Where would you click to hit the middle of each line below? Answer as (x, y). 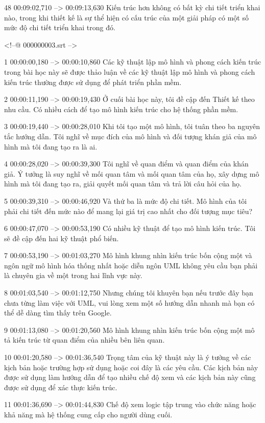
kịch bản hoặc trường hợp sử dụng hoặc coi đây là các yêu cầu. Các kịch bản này (131, 367)
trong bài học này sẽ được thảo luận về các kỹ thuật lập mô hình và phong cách (130, 71)
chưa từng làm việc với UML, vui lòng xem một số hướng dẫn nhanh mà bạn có (129, 302)
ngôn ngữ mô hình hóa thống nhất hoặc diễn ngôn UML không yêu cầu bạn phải (131, 265)
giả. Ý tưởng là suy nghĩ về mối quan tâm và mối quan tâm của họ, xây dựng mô (132, 173)
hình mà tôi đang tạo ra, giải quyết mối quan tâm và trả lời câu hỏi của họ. (123, 184)
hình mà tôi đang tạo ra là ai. (51, 146)
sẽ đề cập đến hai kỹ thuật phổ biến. (62, 238)
